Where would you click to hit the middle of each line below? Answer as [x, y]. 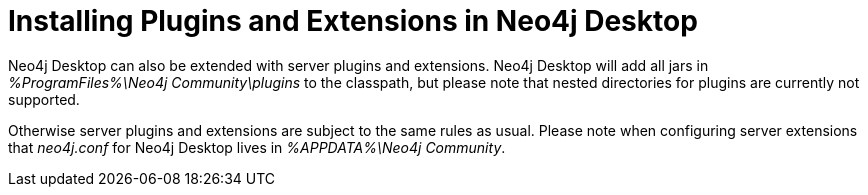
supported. [44, 99]
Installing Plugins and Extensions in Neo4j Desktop [353, 21]
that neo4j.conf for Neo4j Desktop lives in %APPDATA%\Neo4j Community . [257, 147]
